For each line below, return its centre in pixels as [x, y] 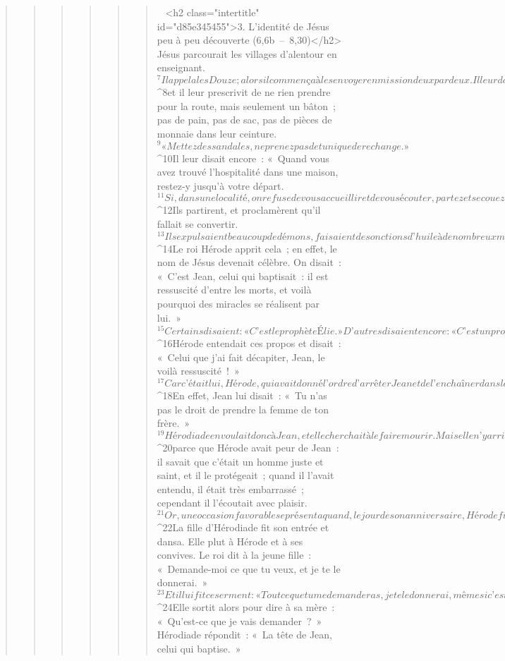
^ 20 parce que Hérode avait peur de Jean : [248, 447]
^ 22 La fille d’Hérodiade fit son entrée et [243, 527]
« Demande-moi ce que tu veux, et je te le [249, 568]
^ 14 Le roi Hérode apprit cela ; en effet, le [247, 248]
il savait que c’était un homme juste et [240, 461]
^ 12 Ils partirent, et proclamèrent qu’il [239, 210]
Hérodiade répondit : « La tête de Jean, [244, 635]
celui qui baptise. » [199, 648]
